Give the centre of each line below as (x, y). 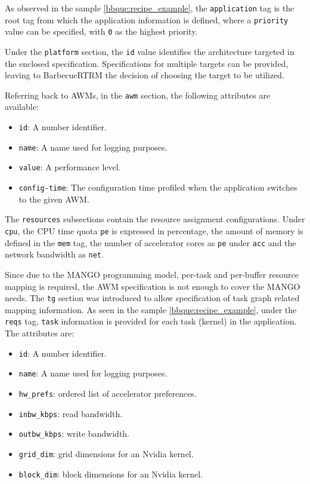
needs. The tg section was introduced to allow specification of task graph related (152, 298)
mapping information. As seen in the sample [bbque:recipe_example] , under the (151, 309)
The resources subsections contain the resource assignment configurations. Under (155, 219)
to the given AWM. (54, 199)
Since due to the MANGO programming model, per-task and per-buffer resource (152, 274)
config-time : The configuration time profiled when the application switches (158, 187)
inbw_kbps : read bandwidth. (71, 413)
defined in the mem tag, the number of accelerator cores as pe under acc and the (151, 242)
